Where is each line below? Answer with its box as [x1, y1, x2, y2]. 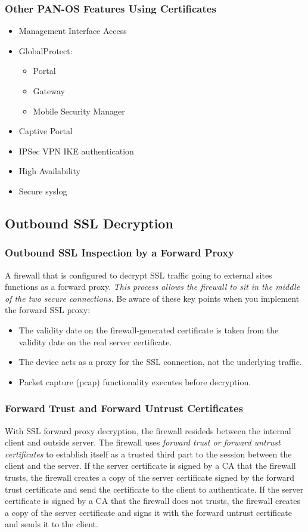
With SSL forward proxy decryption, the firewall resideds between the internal [5, 424, 291, 437]
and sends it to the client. [5, 518, 98, 530]
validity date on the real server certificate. [18, 335, 172, 348]
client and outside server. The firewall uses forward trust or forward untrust [5, 436, 281, 449]
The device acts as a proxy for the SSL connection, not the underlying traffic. [18, 355, 302, 368]
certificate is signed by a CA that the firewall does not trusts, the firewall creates [5, 494, 301, 507]
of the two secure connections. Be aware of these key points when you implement [5, 292, 300, 304]
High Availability [18, 165, 80, 177]
